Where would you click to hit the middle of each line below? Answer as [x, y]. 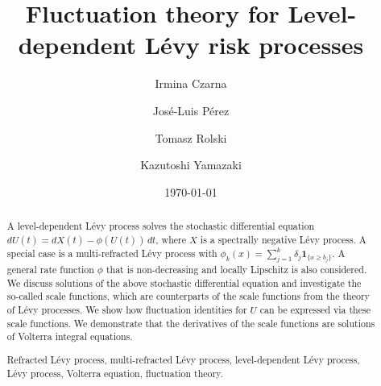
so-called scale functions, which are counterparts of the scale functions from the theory [188, 296]
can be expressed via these [315, 310]
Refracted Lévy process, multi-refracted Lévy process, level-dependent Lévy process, [183, 359]
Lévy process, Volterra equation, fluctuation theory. [115, 373]
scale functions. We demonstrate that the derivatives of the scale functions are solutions [191, 323]
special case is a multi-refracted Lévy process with [112, 253]
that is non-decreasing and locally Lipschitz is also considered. [236, 270]
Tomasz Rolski [191, 137]
